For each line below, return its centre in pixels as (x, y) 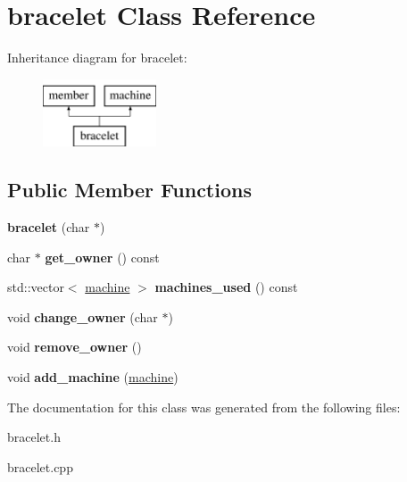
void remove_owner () (75, 347)
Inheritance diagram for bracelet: (97, 58)
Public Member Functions (129, 190)
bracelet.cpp (40, 466)
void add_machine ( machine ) (93, 377)
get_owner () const (102, 257)
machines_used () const (226, 287)
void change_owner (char (83, 316)
